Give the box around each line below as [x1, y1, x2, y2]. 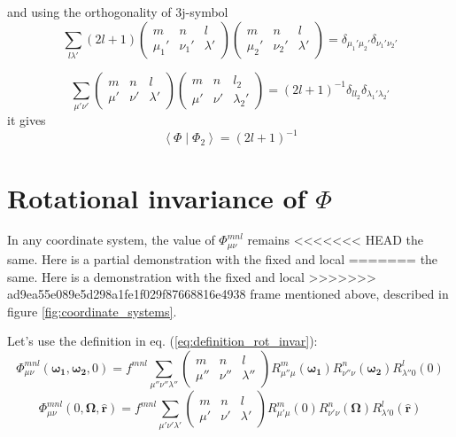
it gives [7, 111, 46, 129]
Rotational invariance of [7, 179, 306, 215]
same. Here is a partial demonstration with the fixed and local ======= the [7, 249, 438, 268]
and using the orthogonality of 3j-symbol [7, 3, 228, 20]
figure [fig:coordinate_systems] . [7, 301, 177, 320]
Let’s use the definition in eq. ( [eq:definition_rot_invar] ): [7, 332, 318, 350]
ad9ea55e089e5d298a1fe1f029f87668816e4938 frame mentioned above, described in [7, 285, 449, 303]
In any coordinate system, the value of [7, 230, 215, 249]
